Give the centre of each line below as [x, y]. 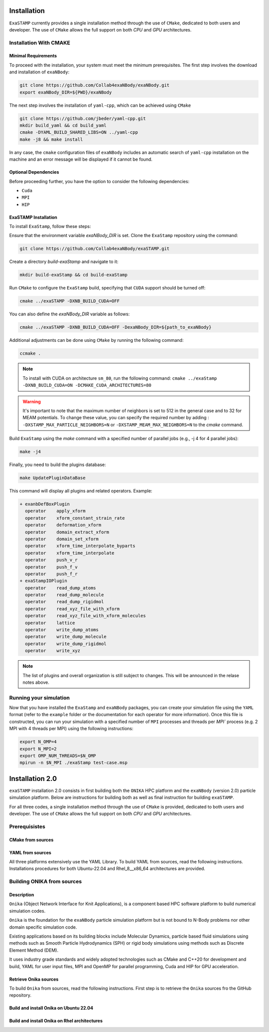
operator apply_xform [55, 511]
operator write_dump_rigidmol [66, 644]
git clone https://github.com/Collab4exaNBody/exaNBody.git [95, 85]
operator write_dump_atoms [62, 630]
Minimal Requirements [33, 56]
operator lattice [50, 623]
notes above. [36, 682]
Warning [32, 401]
